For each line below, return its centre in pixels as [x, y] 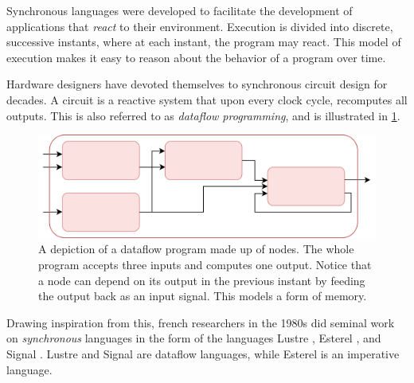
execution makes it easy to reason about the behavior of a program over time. [196, 57]
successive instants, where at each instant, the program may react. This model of [204, 42]
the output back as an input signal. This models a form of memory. [203, 296]
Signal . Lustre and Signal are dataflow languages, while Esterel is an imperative [203, 354]
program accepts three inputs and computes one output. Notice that [205, 265]
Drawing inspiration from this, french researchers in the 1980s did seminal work [201, 322]
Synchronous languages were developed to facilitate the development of [180, 10]
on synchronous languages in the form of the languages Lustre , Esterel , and [194, 338]
